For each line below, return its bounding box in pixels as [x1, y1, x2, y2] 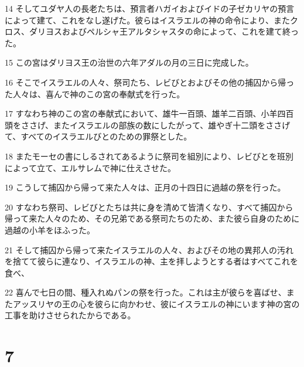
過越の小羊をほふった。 [5, 223, 95, 236]
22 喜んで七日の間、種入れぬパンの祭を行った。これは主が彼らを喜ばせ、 [5, 286, 286, 298]
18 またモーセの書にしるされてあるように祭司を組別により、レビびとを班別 [5, 149, 293, 162]
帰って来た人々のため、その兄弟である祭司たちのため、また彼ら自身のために [5, 212, 300, 225]
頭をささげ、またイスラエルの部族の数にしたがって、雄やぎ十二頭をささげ [5, 118, 291, 131]
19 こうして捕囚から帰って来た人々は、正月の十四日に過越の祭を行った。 [5, 181, 286, 193]
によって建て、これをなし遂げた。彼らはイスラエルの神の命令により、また [5, 13, 290, 26]
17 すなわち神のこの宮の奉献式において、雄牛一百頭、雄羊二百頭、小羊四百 [5, 107, 294, 120]
